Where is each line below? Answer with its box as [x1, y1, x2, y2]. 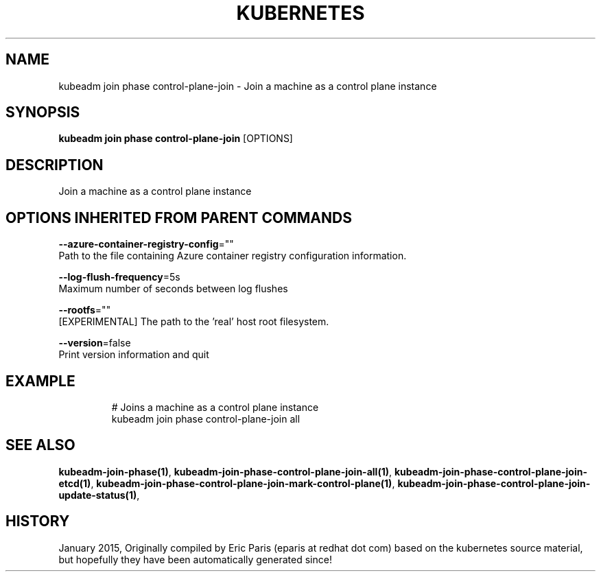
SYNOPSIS [5, 104, 80, 121]
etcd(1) [58, 477, 91, 489]
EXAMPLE [5, 372, 75, 390]
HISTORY [5, 513, 70, 530]
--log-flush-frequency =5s [58, 271, 180, 283]
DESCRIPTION [5, 156, 104, 174]
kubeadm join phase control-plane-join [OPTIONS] [58, 132, 293, 145]
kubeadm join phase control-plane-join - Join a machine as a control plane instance [58, 80, 437, 92]
